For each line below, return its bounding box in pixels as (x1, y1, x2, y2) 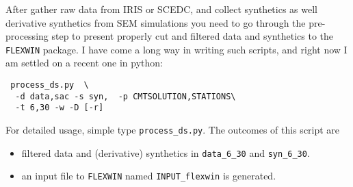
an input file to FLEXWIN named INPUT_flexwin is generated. (21, 169, 276, 183)
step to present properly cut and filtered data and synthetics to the (51, 29, 333, 43)
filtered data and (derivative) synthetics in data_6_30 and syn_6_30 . (21, 145, 310, 160)
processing (5, 29, 49, 43)
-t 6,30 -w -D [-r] (15, 103, 104, 113)
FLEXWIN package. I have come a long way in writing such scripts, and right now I (5, 42, 348, 56)
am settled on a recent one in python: (5, 55, 163, 70)
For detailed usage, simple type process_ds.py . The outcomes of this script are (5, 123, 340, 136)
